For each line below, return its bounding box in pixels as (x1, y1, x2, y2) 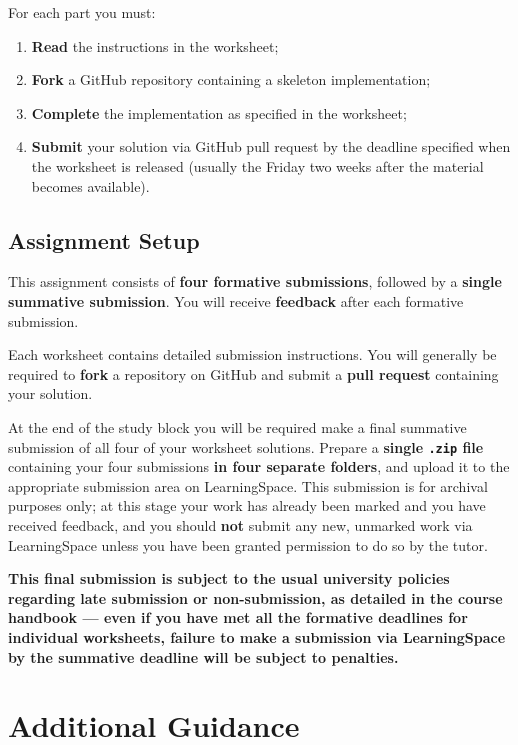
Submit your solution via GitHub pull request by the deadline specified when (31, 136, 511, 157)
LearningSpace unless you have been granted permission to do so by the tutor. (8, 534, 488, 555)
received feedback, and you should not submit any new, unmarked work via (8, 514, 473, 535)
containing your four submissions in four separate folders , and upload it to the (8, 456, 510, 477)
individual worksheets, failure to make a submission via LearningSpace (8, 626, 506, 647)
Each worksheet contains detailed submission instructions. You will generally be (8, 344, 497, 365)
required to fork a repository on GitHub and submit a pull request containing (8, 363, 499, 384)
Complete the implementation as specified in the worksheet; (31, 102, 407, 123)
